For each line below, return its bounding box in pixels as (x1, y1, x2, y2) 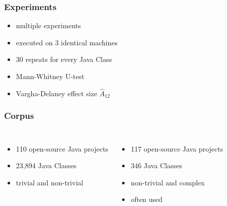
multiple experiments (16, 20, 81, 31)
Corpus (4, 109, 34, 122)
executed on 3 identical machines (16, 37, 118, 47)
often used (131, 194, 163, 204)
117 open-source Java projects (131, 143, 223, 154)
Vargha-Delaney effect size (16, 88, 97, 98)
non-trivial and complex (131, 177, 205, 187)
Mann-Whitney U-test (16, 71, 85, 81)
